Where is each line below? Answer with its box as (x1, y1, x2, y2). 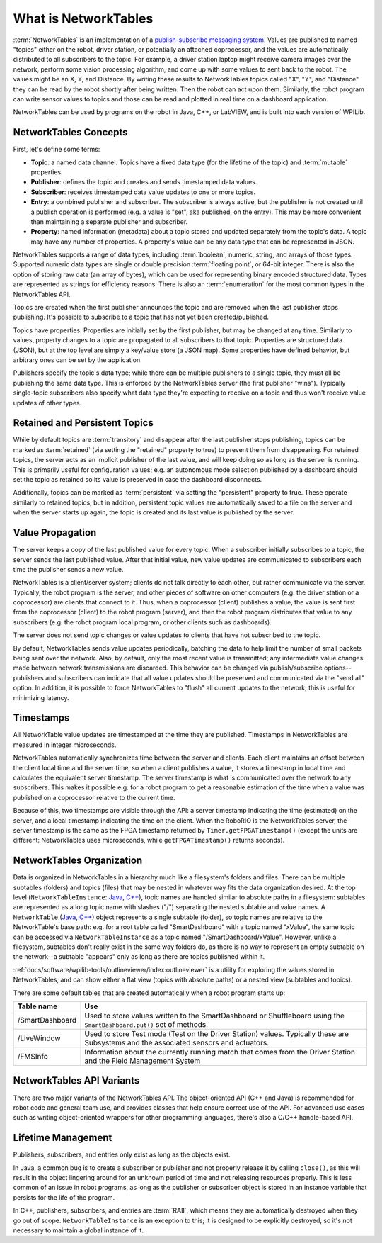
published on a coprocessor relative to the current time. (13, 793, 175, 802)
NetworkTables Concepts (13, 126, 128, 138)
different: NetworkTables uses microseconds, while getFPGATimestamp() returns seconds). (13, 836, 285, 845)
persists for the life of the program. (13, 1193, 115, 1201)
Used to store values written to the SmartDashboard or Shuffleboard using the (84, 1011, 345, 1020)
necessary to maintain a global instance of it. (13, 1226, 144, 1234)
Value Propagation (13, 527, 97, 539)
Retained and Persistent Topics (13, 417, 154, 429)
